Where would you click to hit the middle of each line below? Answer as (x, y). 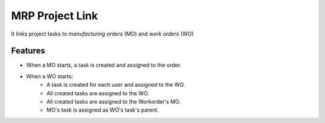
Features (28, 51)
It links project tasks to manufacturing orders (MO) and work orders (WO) (102, 34)
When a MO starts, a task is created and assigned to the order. (104, 65)
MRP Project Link (55, 16)
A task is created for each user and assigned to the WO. (116, 85)
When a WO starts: (50, 76)
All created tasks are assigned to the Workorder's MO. (113, 102)
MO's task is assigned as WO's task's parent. (103, 110)
